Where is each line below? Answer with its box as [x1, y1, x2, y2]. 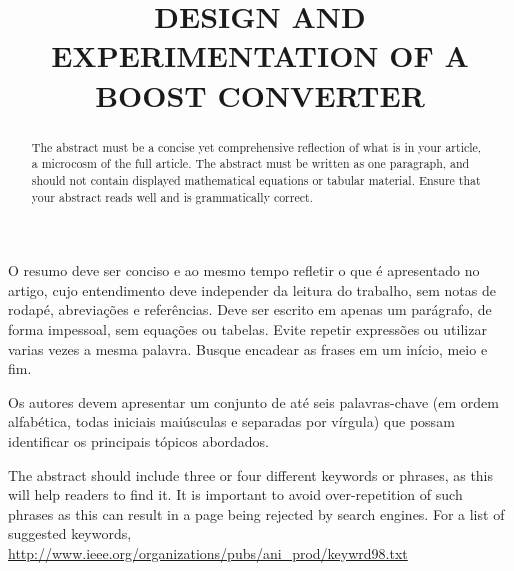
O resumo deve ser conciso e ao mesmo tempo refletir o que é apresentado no [8, 260, 480, 281]
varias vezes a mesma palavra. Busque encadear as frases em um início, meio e [8, 338, 488, 359]
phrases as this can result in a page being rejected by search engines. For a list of [8, 503, 505, 524]
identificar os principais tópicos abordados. [8, 430, 270, 451]
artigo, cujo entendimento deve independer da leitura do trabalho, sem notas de [8, 279, 496, 300]
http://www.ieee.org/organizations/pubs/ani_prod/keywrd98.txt [8, 542, 408, 563]
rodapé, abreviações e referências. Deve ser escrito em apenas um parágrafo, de [8, 299, 492, 320]
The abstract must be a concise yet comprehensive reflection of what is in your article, [31, 138, 482, 155]
